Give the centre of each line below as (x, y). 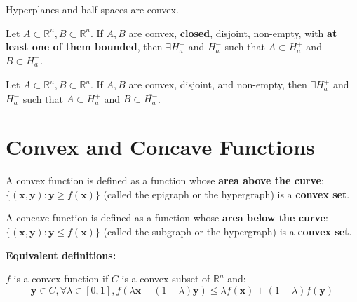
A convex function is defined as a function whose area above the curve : (165, 180)
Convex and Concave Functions (160, 147)
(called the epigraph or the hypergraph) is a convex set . (227, 194)
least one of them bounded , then (84, 47)
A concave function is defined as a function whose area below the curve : (167, 218)
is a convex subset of (166, 279)
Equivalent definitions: (61, 255)
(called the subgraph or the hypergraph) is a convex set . (228, 231)
